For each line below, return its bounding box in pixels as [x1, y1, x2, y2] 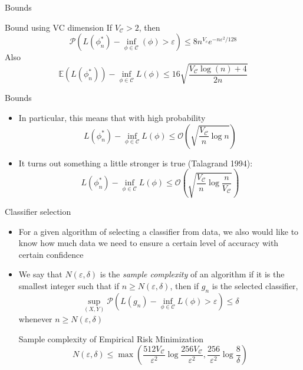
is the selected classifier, [212, 279, 298, 292]
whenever [18, 313, 52, 325]
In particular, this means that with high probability [18, 111, 206, 123]
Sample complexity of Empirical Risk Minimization [18, 332, 203, 345]
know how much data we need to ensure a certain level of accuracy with [18, 237, 279, 249]
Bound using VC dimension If [5, 21, 112, 33]
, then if [170, 279, 199, 292]
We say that [18, 268, 62, 280]
